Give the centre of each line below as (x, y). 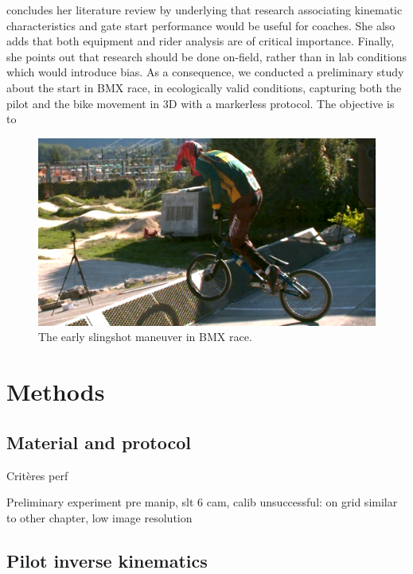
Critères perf (37, 475)
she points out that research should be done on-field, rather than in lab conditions (207, 56)
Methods (56, 392)
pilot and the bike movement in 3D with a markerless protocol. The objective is (201, 103)
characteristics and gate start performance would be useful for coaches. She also (201, 25)
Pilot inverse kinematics (107, 560)
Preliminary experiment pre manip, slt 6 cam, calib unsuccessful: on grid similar (202, 502)
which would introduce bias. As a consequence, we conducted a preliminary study (205, 72)
